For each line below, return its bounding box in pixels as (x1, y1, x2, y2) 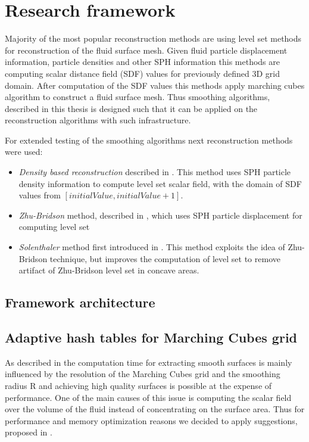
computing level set (18, 220, 90, 233)
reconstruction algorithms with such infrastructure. (5, 114, 191, 126)
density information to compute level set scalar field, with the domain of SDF (18, 177, 302, 189)
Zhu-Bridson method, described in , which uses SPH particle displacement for (18, 208, 302, 221)
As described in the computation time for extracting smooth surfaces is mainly (5, 356, 292, 368)
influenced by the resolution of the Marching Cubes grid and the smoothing (5, 368, 280, 380)
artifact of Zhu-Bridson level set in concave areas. (18, 264, 199, 276)
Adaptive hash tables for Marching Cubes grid (5, 328, 297, 346)
